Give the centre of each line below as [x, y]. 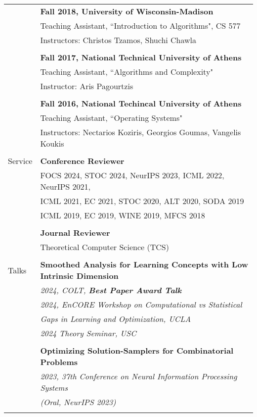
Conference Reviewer [82, 161]
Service [20, 161]
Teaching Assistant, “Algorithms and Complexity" [127, 72]
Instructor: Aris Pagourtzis [87, 86]
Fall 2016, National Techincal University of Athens [141, 103]
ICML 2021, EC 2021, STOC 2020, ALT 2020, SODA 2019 [142, 201]
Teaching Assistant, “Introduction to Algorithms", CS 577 [140, 26]
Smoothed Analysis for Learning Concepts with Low [144, 264]
